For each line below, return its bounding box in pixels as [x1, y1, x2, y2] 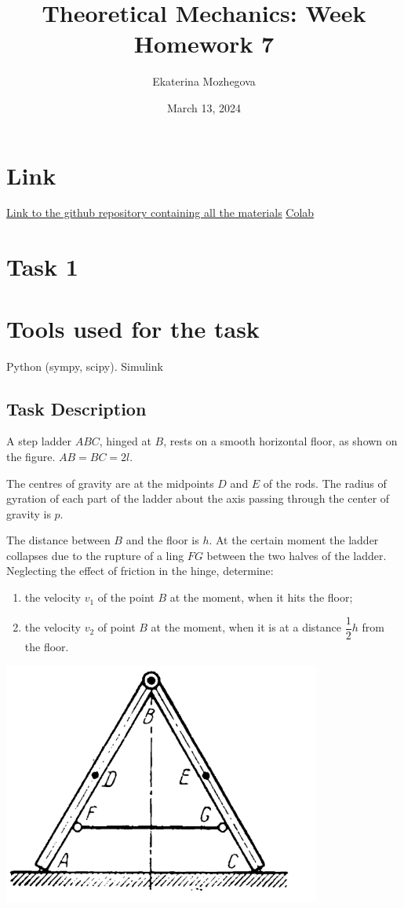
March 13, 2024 [166, 99, 242, 115]
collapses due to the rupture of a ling [6, 547, 184, 563]
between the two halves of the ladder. [206, 547, 387, 563]
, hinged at [99, 433, 151, 449]
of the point [97, 589, 155, 606]
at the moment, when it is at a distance [151, 619, 341, 635]
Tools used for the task [6, 312, 260, 344]
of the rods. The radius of [263, 474, 387, 491]
